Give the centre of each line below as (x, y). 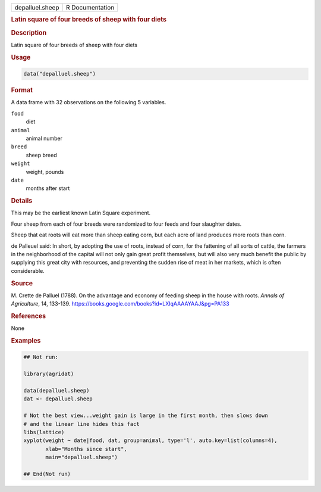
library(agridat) (49, 374)
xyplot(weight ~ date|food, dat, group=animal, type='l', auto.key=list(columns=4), (150, 440)
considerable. (28, 270)
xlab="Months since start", (86, 449)
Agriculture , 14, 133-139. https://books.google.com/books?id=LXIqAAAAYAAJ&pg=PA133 (120, 304)
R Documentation (90, 7)
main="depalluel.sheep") (82, 457)
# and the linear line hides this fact (81, 424)
